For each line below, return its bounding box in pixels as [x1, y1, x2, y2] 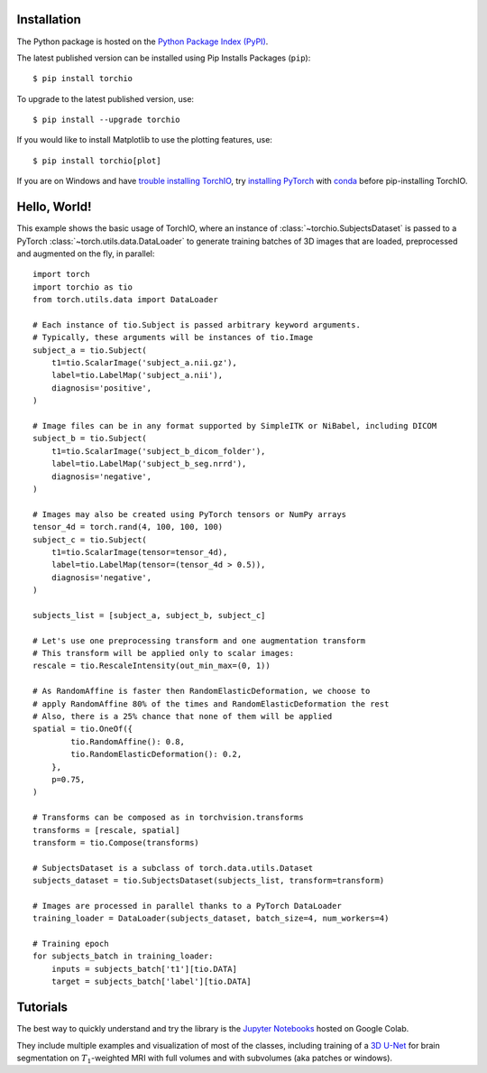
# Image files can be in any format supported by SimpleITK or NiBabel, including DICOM [32, 421, 437, 431]
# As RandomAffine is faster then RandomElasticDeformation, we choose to [32, 686, 371, 697]
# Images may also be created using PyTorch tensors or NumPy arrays [32, 509, 347, 519]
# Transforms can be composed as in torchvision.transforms [32, 812, 304, 823]
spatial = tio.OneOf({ [32, 724, 133, 735]
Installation [16, 12, 81, 27]
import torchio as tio [32, 282, 133, 292]
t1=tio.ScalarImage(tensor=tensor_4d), [51, 547, 228, 557]
